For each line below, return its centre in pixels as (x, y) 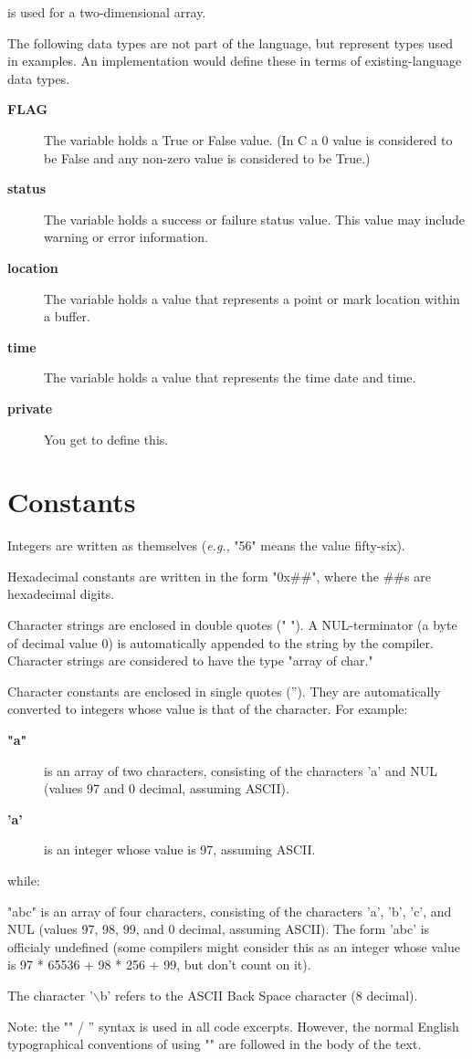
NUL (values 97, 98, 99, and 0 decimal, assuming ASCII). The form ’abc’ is (219, 929)
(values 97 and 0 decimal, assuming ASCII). (167, 788)
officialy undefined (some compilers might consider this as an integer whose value (234, 946)
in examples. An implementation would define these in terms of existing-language (235, 61)
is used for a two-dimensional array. (107, 12)
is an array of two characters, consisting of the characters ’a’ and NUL (241, 770)
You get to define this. (106, 439)
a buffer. (67, 316)
